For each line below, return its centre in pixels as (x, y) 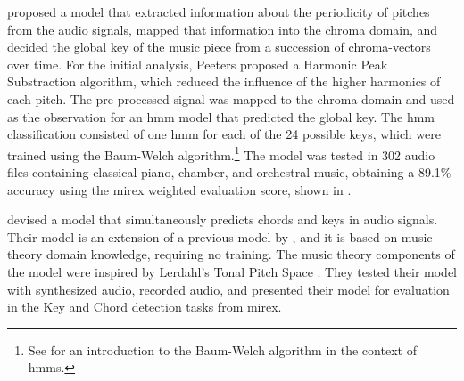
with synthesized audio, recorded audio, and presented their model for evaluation (228, 289)
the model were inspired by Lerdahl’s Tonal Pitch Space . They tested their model (232, 271)
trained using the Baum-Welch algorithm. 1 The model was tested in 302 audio (221, 153)
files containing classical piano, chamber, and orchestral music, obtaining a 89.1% (229, 172)
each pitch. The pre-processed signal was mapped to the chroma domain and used (231, 98)
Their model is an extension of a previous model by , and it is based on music (220, 236)
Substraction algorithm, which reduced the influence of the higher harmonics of (224, 81)
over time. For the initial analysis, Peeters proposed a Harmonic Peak (198, 64)
